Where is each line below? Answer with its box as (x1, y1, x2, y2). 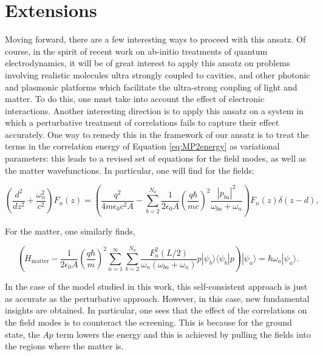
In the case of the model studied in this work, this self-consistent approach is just (5, 280, 308, 293)
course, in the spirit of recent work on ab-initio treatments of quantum (5, 44, 268, 57)
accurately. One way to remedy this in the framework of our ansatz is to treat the (5, 128, 309, 140)
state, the (5, 327, 40, 340)
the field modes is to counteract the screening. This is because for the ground (5, 316, 292, 329)
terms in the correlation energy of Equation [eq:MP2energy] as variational (5, 140, 280, 152)
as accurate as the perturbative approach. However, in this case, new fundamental (5, 292, 310, 304)
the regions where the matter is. (5, 340, 124, 352)
